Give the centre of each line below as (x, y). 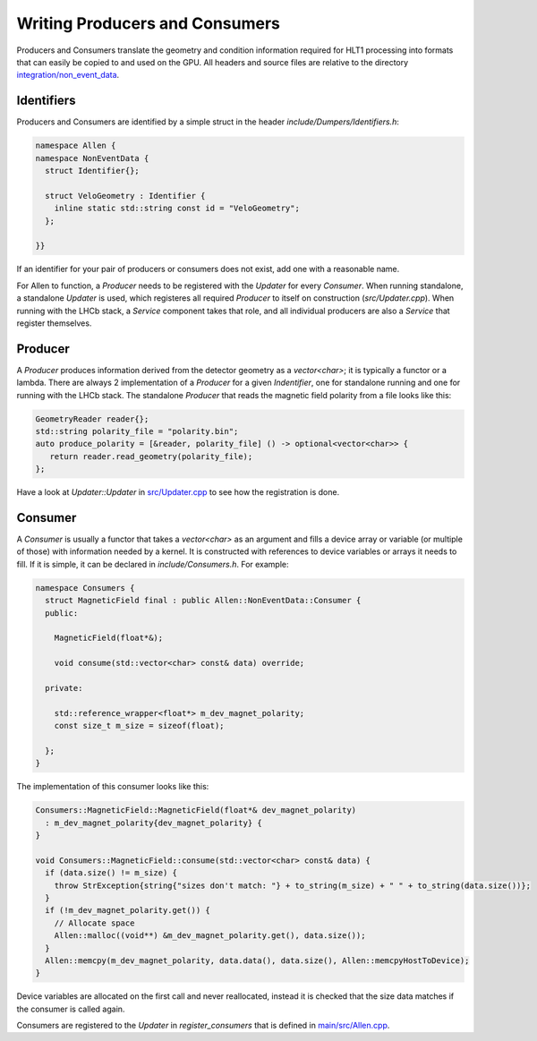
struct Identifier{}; (93, 171)
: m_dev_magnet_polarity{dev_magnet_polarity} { (154, 823)
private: (64, 688)
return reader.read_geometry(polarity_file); (151, 456)
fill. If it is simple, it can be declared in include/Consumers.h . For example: (153, 564)
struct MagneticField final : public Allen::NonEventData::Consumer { (203, 601)
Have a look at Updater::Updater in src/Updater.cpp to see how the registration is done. (178, 492)
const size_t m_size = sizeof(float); (139, 726)
